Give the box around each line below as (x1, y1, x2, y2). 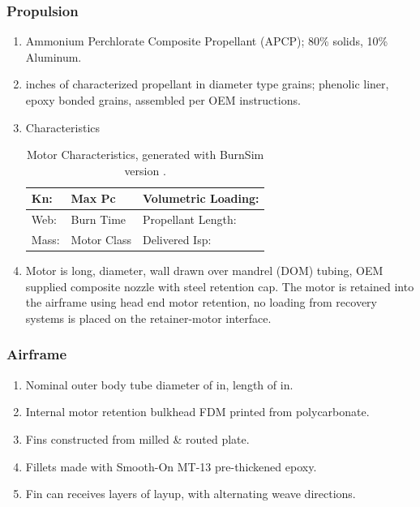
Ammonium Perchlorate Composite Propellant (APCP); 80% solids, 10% (25, 32, 388, 49)
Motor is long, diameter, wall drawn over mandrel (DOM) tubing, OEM (25, 262, 384, 279)
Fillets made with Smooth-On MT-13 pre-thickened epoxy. (25, 458, 317, 475)
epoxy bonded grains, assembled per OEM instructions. (25, 92, 301, 108)
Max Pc (71, 190, 116, 207)
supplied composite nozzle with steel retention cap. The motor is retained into (25, 277, 414, 294)
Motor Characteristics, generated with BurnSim (26, 146, 264, 163)
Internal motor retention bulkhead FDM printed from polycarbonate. (25, 403, 370, 420)
